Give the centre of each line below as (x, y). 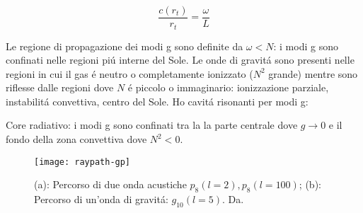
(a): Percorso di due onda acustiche (110, 184)
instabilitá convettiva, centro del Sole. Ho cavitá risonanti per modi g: (157, 101)
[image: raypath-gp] (82, 162)
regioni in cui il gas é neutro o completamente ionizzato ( (129, 73)
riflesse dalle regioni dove (60, 87)
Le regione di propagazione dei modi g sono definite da (125, 46)
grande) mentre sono (313, 73)
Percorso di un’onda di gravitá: (101, 199)
